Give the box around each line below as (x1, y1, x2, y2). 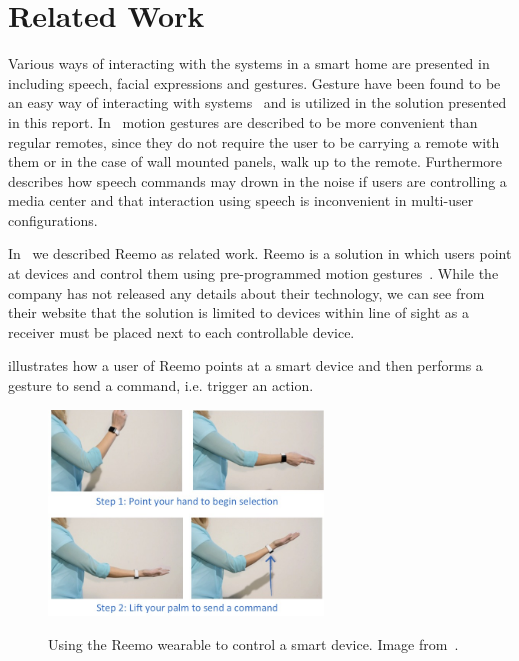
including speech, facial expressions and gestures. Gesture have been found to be (8, 72, 501, 93)
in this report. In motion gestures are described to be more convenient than (8, 111, 478, 132)
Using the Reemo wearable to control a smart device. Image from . (48, 633, 459, 654)
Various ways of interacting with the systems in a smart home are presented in (8, 53, 490, 74)
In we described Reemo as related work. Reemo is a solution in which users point (8, 243, 512, 264)
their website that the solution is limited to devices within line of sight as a (8, 302, 469, 323)
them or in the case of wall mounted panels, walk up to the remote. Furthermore (8, 151, 503, 172)
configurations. (8, 209, 98, 230)
